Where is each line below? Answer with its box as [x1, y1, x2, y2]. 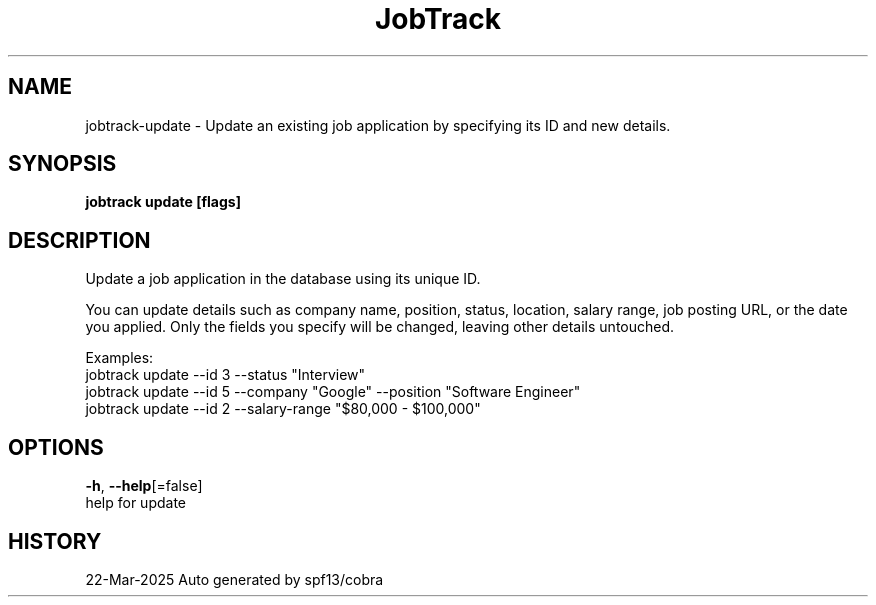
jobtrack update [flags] [85, 193, 241, 211]
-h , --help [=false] [85, 477, 203, 495]
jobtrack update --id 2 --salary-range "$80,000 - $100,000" [85, 400, 481, 418]
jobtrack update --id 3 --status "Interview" [85, 366, 366, 384]
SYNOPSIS [8, 151, 117, 177]
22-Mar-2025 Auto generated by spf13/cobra [85, 570, 384, 588]
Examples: [85, 349, 154, 367]
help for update [85, 494, 186, 512]
